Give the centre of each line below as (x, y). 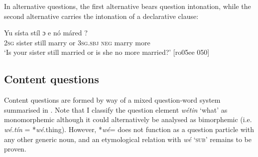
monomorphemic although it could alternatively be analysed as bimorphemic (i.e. (128, 119)
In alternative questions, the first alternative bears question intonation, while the (128, 6)
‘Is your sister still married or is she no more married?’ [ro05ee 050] (107, 52)
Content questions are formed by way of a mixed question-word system (112, 100)
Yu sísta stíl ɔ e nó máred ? (46, 33)
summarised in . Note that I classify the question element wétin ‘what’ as (116, 109)
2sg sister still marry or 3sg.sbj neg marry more (77, 42)
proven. (15, 149)
